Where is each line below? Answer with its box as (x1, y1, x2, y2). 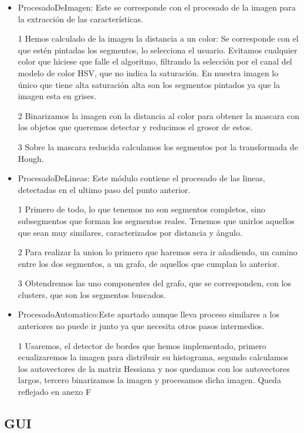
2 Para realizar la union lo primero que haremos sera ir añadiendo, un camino (18, 246, 298, 258)
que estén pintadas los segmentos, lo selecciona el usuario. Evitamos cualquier (18, 43, 298, 56)
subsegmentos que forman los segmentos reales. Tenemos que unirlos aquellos (18, 214, 295, 226)
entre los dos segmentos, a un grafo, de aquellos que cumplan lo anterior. (18, 257, 280, 269)
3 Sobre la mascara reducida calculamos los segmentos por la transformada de (18, 140, 298, 153)
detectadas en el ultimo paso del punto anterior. (18, 183, 191, 195)
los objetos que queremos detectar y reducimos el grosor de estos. (18, 121, 253, 133)
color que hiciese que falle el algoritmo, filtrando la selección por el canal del (18, 55, 292, 67)
